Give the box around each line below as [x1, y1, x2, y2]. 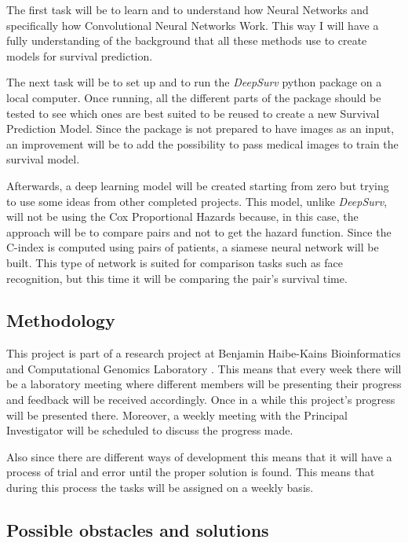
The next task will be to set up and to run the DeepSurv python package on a [6, 74, 382, 90]
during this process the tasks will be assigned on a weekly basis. [6, 479, 314, 496]
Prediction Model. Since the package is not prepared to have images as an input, [6, 120, 395, 137]
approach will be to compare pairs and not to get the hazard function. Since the [6, 223, 392, 240]
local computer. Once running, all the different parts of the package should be [6, 89, 381, 105]
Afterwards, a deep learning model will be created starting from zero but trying [6, 177, 389, 193]
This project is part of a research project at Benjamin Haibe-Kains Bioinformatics [6, 345, 401, 361]
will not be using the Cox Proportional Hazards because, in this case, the [6, 208, 359, 225]
